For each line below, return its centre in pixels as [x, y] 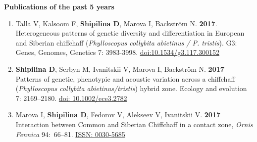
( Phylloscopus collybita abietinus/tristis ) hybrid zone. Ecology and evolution [131, 88]
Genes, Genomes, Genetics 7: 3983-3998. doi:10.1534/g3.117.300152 [117, 52]
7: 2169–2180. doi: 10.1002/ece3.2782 [71, 98]
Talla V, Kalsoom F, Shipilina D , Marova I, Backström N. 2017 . [116, 23]
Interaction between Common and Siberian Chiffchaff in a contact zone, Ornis [134, 124]
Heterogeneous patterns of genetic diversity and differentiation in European [130, 33]
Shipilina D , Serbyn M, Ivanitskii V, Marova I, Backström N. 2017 [120, 69]
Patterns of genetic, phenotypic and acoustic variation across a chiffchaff [125, 78]
